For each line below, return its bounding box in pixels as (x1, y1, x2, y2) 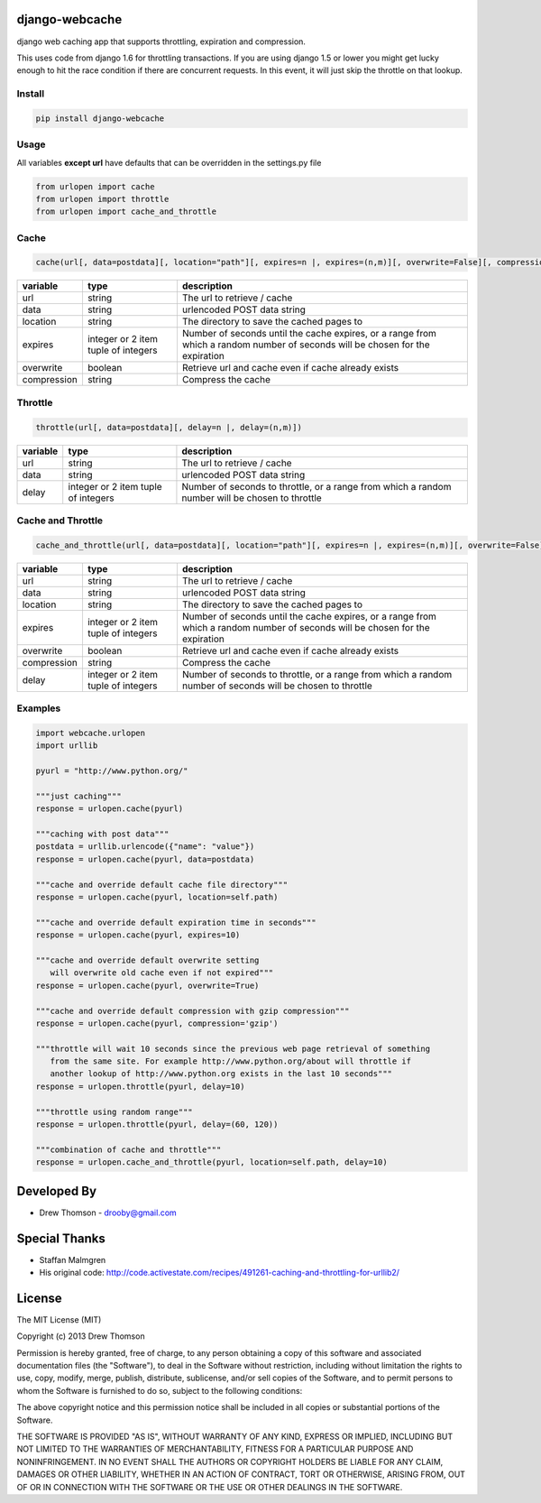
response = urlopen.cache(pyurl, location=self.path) (35, 891, 279, 902)
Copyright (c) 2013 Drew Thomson (16, 1331, 145, 1342)
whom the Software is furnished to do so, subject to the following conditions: (16, 1385, 303, 1396)
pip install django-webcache (35, 113, 165, 124)
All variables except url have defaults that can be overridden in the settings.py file (16, 157, 322, 168)
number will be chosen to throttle (181, 492, 322, 504)
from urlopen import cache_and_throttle (35, 207, 216, 217)
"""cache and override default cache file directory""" (35, 880, 289, 890)
